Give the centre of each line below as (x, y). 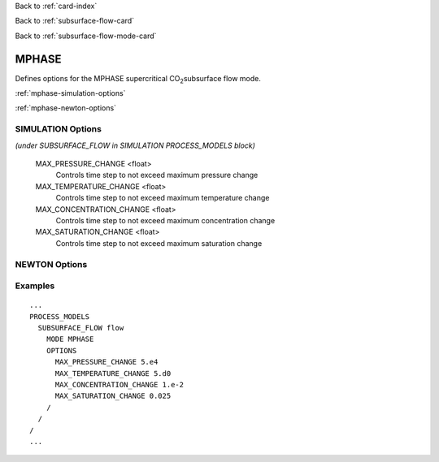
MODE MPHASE (70, 339)
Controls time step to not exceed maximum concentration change (165, 220)
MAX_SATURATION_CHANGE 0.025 (113, 396)
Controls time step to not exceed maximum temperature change (163, 198)
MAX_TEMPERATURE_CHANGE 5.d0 (113, 373)
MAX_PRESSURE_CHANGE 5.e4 (106, 362)
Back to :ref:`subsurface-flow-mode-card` (86, 36)
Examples (35, 286)
